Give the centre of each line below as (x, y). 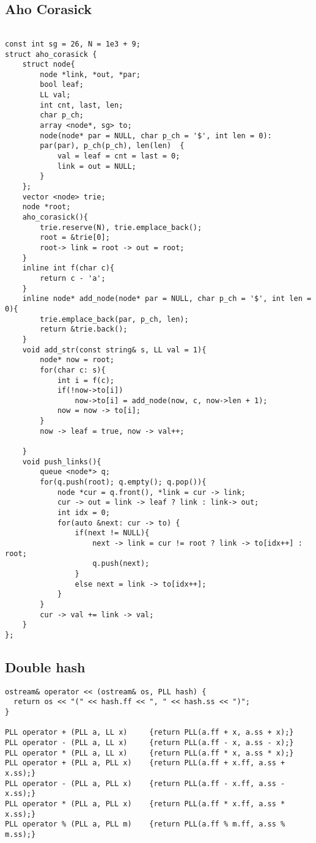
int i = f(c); (86, 380)
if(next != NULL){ (112, 533)
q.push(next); (121, 564)
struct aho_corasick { (51, 54)
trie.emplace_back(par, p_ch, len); (114, 319)
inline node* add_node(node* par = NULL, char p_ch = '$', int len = (167, 299)
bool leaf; (62, 85)
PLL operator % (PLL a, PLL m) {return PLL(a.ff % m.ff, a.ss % (145, 824)
